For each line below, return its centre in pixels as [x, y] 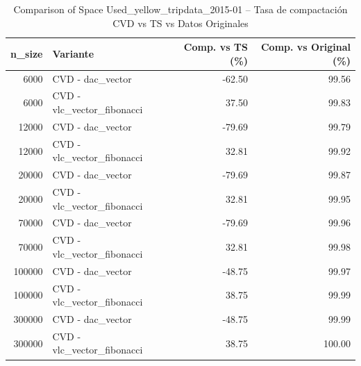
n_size [27, 53]
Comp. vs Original [305, 47]
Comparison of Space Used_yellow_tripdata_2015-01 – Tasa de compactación [180, 9]
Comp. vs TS [216, 47]
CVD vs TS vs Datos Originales [180, 23]
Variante [73, 53]
